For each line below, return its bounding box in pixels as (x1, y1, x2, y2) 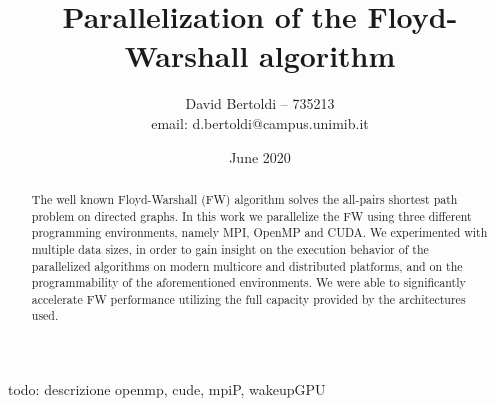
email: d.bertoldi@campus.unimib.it (151, 112, 369, 133)
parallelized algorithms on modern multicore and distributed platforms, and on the (31, 257, 463, 274)
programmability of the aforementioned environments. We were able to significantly (31, 274, 466, 291)
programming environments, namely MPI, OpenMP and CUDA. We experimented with (31, 224, 488, 241)
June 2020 (229, 146, 291, 167)
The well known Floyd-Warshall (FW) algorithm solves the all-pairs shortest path (31, 190, 458, 207)
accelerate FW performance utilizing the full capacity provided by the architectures (31, 290, 466, 307)
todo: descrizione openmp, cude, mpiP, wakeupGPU (8, 379, 326, 400)
